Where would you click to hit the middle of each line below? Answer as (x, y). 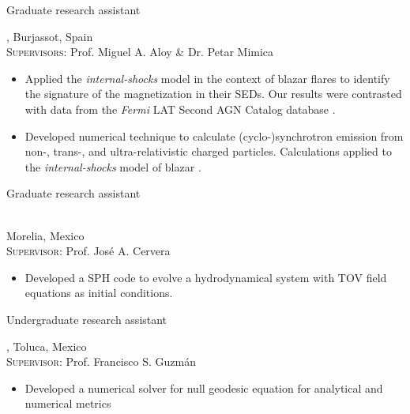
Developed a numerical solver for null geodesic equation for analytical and (204, 388)
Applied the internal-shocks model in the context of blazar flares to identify (207, 78)
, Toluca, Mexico (47, 346)
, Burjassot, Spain (50, 36)
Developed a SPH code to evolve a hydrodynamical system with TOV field (206, 277)
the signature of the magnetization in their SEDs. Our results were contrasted (213, 94)
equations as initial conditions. (99, 293)
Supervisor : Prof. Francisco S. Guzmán (101, 361)
